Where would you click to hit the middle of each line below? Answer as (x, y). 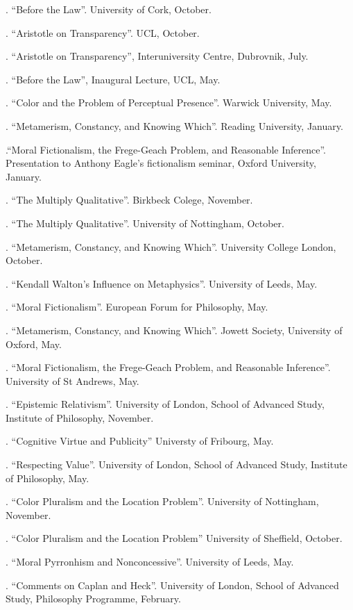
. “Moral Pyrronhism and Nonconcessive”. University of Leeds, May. (150, 562)
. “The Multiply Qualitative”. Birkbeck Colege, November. (129, 200)
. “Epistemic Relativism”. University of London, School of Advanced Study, (165, 404)
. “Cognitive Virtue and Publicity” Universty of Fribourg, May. (140, 441)
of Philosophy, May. (48, 478)
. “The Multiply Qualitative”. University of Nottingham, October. (145, 223)
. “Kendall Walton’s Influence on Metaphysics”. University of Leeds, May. (162, 283)
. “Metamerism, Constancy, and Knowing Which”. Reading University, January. (174, 125)
